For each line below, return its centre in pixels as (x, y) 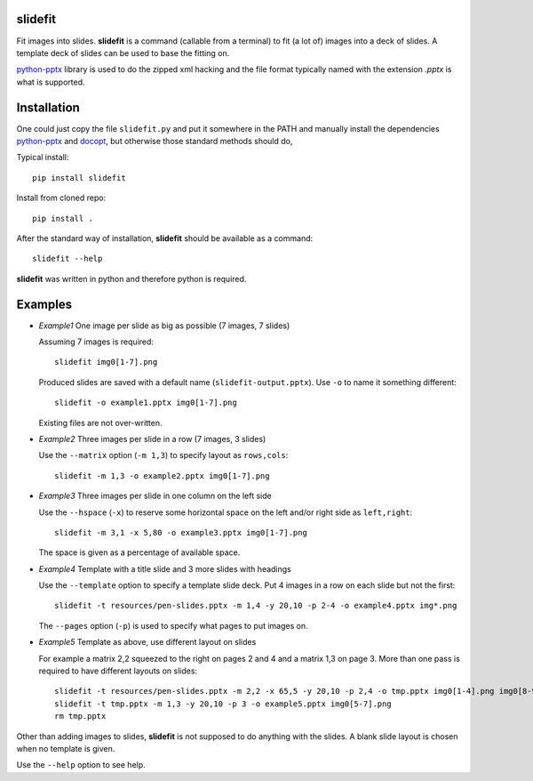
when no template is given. (66, 749)
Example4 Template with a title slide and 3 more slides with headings (165, 568)
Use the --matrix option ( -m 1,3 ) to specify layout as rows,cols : (163, 455)
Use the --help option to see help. (81, 765)
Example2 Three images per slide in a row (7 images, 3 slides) (152, 439)
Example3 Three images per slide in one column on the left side (155, 496)
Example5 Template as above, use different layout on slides (147, 642)
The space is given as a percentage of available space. (139, 552)
